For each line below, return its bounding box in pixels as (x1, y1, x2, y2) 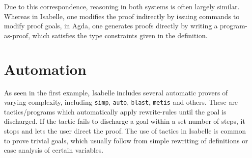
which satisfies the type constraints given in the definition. (32, 30, 208, 40)
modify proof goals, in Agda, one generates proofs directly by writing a (4, 21, 218, 31)
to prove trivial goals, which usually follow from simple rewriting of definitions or (4, 135, 248, 145)
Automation (4, 59, 86, 79)
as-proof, (4, 30, 30, 40)
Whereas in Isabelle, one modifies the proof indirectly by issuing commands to (4, 11, 240, 21)
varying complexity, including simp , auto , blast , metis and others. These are (4, 97, 238, 107)
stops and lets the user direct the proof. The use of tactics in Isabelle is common (4, 125, 246, 135)
